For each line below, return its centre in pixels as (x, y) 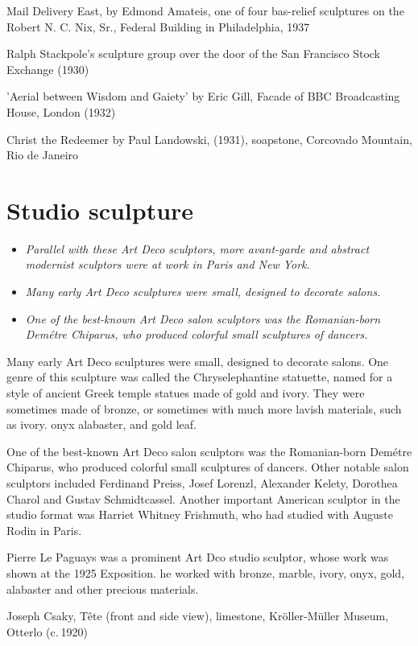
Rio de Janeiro (43, 155)
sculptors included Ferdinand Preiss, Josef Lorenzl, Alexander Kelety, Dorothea (202, 483)
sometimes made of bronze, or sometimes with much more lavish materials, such (204, 408)
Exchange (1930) (48, 69)
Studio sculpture (100, 210)
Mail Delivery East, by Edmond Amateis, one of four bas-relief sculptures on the (205, 10)
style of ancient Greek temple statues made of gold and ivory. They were (186, 393)
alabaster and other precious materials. (103, 588)
